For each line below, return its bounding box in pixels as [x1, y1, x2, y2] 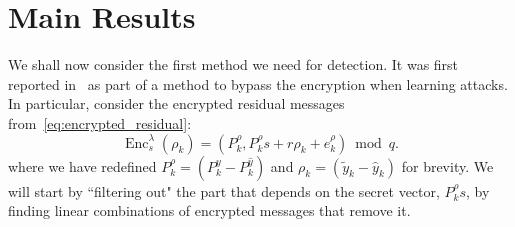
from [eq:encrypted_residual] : [8, 112, 192, 133]
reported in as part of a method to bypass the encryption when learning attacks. [8, 73, 508, 94]
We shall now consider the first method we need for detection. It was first [8, 54, 459, 75]
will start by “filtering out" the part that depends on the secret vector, [8, 180, 440, 201]
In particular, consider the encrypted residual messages [8, 93, 345, 114]
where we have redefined [8, 155, 157, 176]
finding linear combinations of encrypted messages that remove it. [8, 200, 411, 221]
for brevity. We [401, 155, 494, 176]
